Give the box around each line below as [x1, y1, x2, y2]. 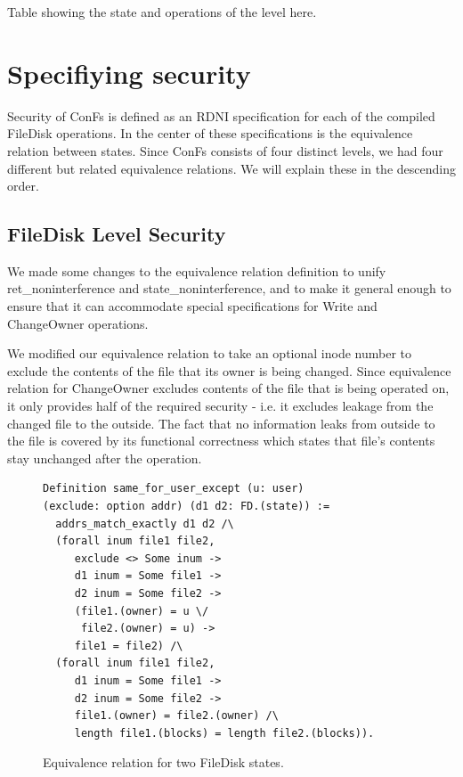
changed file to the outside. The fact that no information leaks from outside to [7, 413, 435, 432]
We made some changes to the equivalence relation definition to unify [7, 261, 386, 280]
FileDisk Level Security [7, 220, 226, 248]
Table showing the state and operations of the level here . [7, 3, 317, 20]
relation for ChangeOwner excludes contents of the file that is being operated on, [7, 379, 450, 397]
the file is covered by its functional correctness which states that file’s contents [7, 431, 435, 450]
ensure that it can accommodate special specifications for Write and [7, 297, 378, 315]
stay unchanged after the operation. [7, 448, 202, 467]
